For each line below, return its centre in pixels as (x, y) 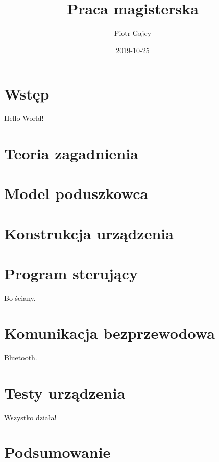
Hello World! (24, 118)
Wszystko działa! (30, 417)
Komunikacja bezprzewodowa (110, 333)
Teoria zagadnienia (71, 153)
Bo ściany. (20, 298)
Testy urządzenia (65, 392)
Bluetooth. (21, 357)
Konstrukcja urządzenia (89, 233)
